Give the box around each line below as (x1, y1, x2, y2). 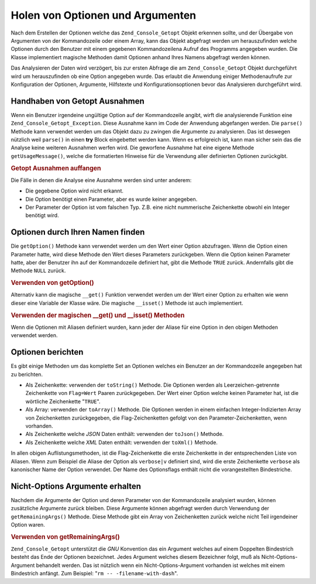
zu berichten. (11, 370, 43, 377)
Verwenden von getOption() (11, 279, 94, 287)
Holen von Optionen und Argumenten (11, 9, 196, 22)
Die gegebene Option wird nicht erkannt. (25, 187, 124, 194)
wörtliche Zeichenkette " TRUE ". (25, 398, 101, 405)
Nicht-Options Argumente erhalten (11, 481, 142, 491)
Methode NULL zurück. (11, 267, 66, 274)
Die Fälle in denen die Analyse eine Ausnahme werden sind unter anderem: (11, 176, 192, 184)
